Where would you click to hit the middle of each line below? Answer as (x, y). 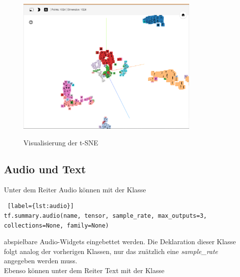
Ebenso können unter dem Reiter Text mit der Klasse (84, 270)
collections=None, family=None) (56, 225)
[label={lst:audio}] (41, 206)
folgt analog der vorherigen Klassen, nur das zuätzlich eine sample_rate (111, 251)
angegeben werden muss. (41, 261)
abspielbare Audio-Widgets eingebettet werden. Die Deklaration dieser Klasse (120, 242)
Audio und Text (45, 169)
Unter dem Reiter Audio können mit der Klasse (75, 189)
